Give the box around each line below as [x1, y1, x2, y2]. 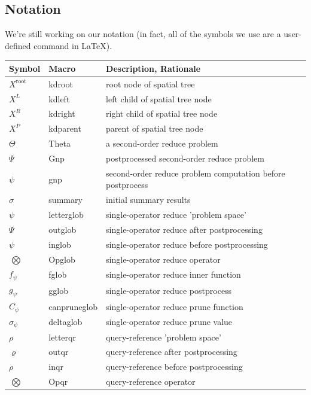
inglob [48, 238, 71, 250]
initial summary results [106, 193, 191, 206]
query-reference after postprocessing [106, 345, 237, 358]
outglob [48, 223, 77, 235]
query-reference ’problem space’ [106, 330, 221, 343]
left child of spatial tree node [106, 92, 212, 105]
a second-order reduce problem [106, 137, 218, 150]
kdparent [48, 122, 81, 135]
